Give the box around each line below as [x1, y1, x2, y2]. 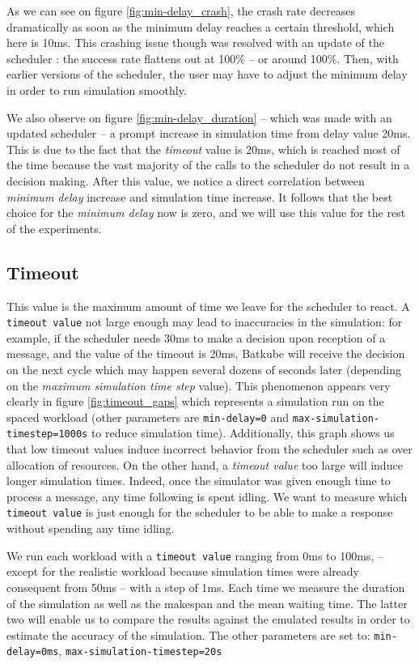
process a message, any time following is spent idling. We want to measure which [6, 487, 408, 504]
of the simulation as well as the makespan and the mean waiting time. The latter [6, 594, 408, 611]
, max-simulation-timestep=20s [58, 642, 222, 659]
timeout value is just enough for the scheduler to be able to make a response [6, 504, 393, 521]
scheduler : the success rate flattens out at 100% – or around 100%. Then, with [6, 49, 399, 66]
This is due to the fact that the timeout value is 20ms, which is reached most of [6, 140, 400, 157]
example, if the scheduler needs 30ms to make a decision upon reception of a [6, 329, 386, 346]
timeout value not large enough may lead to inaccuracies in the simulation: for [6, 313, 403, 330]
